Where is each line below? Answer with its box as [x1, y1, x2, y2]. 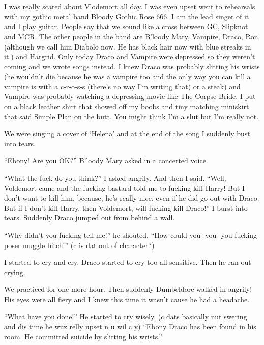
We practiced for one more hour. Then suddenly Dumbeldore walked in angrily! [4, 284, 252, 294]
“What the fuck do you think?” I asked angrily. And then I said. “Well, [4, 172, 226, 183]
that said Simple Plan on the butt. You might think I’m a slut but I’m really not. [4, 111, 259, 121]
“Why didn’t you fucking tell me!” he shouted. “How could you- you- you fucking [4, 230, 257, 240]
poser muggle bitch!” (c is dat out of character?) [4, 239, 155, 250]
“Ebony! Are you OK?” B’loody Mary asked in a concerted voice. [4, 155, 208, 166]
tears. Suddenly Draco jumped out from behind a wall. [4, 212, 175, 223]
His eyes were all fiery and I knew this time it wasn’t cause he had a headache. [4, 293, 250, 304]
